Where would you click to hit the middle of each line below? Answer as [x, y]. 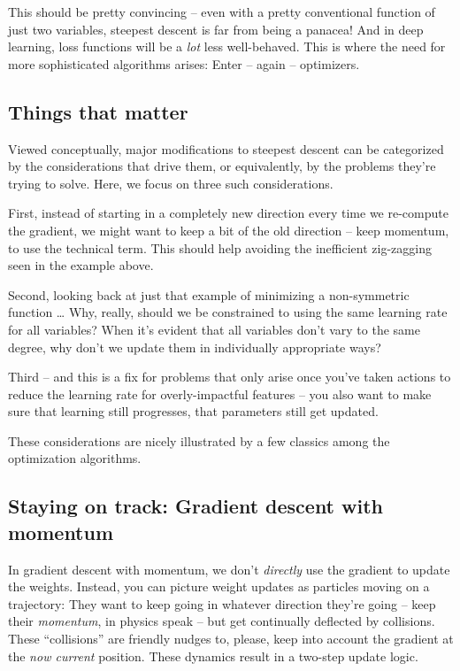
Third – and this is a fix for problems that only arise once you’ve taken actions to [230, 377]
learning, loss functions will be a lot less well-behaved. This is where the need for [227, 46]
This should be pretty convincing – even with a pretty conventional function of [222, 12]
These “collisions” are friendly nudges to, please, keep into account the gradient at [231, 639]
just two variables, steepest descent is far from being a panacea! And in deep [216, 29]
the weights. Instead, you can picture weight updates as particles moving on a [219, 586]
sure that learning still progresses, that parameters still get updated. [193, 411]
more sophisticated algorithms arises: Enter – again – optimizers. [184, 63]
